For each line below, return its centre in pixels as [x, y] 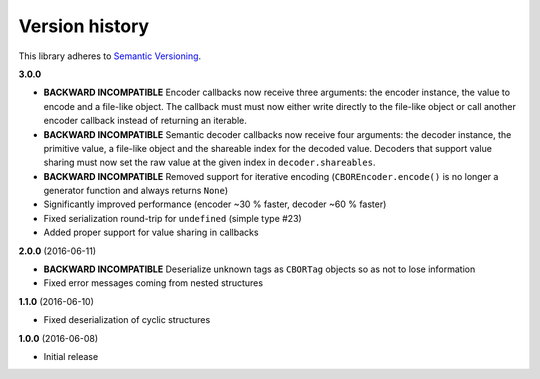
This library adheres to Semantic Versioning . [110, 56]
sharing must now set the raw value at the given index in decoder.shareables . [209, 162]
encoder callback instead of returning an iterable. [145, 121]
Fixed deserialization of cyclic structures [127, 320]
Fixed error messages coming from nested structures [153, 283]
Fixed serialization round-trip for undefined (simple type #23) [172, 218]
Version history [84, 26]
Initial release [71, 356]
